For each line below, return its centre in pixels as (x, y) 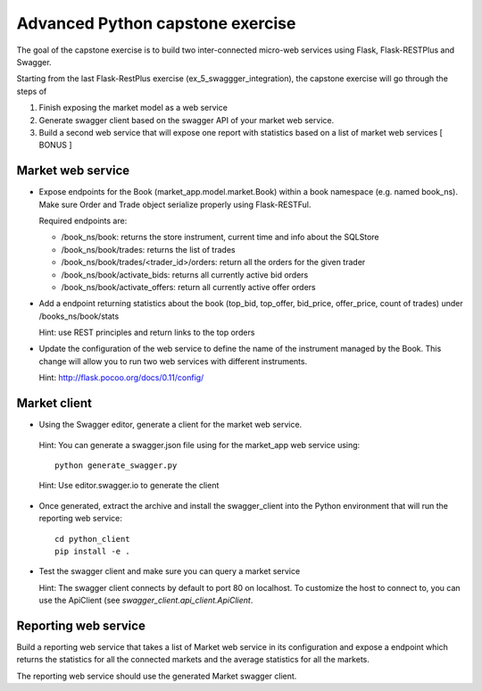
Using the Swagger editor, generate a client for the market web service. (170, 425)
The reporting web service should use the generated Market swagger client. (157, 676)
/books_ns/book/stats (79, 316)
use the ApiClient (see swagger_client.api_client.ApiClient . (146, 600)
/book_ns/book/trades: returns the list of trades (148, 249)
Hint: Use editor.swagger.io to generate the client (129, 486)
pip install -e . (92, 551)
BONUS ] (55, 145)
